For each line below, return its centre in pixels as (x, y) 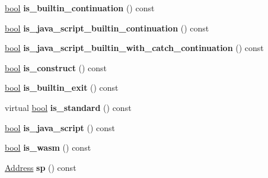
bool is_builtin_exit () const (62, 88)
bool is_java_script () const (60, 127)
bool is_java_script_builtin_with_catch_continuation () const (134, 48)
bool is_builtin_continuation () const (80, 8)
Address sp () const (41, 167)
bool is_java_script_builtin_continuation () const (107, 28)
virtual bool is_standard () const (68, 107)
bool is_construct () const (56, 67)
